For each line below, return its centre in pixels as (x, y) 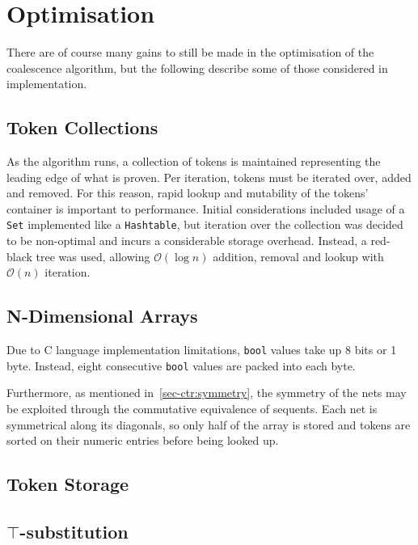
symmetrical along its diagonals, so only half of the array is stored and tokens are (209, 424)
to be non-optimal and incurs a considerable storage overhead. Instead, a (187, 241)
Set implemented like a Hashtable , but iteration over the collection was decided (205, 224)
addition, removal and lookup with (298, 256)
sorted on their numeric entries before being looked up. (143, 440)
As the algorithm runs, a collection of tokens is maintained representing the (194, 161)
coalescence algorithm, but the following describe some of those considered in (197, 68)
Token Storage (68, 484)
